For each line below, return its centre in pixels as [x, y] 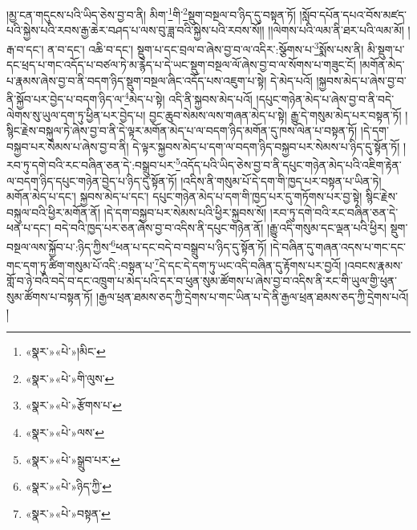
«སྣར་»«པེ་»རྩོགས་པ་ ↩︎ [73, 405]
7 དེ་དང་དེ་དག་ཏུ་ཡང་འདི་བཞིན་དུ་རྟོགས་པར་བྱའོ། [248, 264]
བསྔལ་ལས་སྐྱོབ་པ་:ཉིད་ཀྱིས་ [59, 246]
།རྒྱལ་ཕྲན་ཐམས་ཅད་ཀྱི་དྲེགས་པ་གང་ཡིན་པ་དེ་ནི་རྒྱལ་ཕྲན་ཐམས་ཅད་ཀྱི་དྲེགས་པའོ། [253, 297]
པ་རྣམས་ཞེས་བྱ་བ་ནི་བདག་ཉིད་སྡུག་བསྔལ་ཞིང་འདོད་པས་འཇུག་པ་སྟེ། [137, 80]
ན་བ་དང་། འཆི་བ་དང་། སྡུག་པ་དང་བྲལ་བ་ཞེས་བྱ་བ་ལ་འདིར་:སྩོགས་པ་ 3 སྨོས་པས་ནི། [206, 47]
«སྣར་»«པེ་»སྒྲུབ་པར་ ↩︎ [73, 459]
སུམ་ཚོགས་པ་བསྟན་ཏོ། [50, 297]
